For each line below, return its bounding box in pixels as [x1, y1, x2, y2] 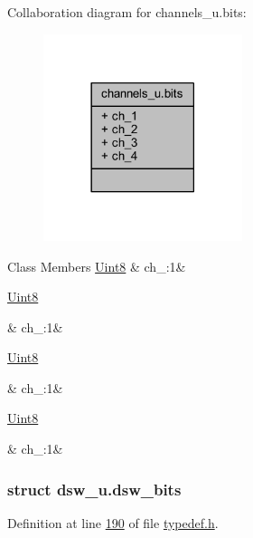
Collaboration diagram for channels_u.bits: [7, 3, 247, 21]
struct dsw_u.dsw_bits [7, 477, 182, 500]
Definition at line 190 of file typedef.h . [7, 513, 219, 532]
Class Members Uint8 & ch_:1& [7, 256, 186, 275]
